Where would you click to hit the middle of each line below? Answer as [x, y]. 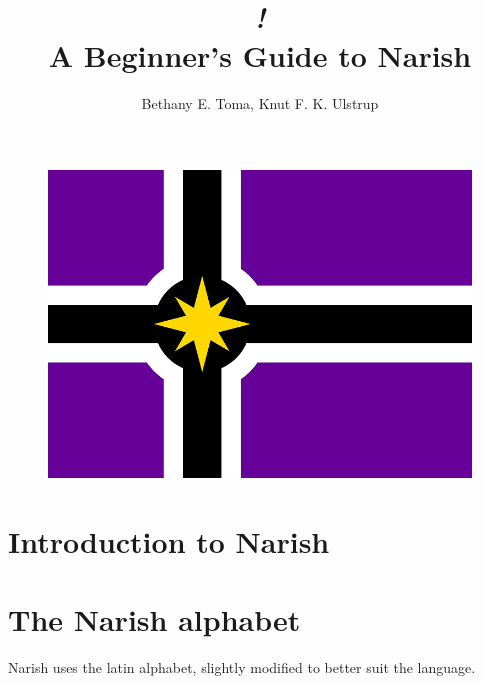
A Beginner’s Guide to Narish [260, 55]
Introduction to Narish [169, 541]
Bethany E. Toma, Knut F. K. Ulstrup [260, 103]
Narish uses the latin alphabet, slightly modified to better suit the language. [242, 667]
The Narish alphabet [154, 619]
